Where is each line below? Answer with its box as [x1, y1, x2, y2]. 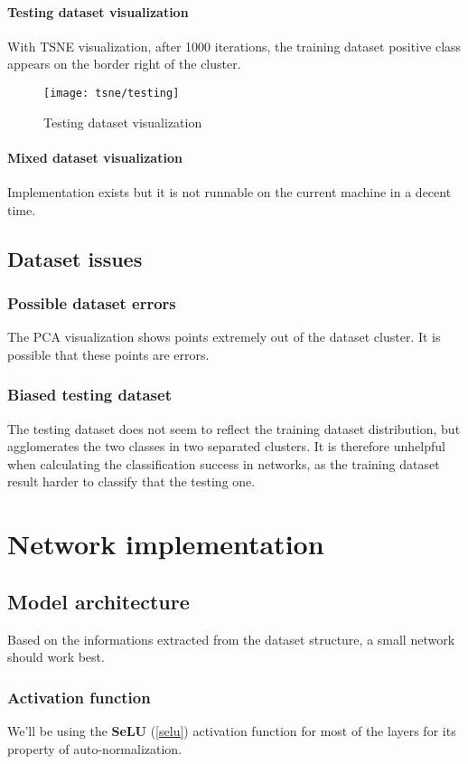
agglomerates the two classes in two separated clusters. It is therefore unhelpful [7, 437, 445, 456]
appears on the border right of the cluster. [7, 54, 241, 73]
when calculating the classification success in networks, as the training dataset [7, 454, 440, 473]
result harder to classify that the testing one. [7, 472, 256, 491]
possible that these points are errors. [7, 344, 210, 363]
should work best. [7, 647, 105, 666]
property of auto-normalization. [7, 739, 183, 758]
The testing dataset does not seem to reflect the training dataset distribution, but [7, 419, 461, 438]
